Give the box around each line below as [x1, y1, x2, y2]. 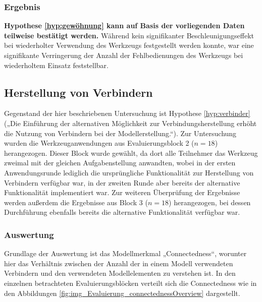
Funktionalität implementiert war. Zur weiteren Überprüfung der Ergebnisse [4, 187, 240, 198]
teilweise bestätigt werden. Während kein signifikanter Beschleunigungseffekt [4, 30, 254, 40]
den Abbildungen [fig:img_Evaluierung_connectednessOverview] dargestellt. [4, 287, 240, 298]
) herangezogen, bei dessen [169, 197, 251, 207]
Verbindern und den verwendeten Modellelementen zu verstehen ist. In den [4, 268, 236, 278]
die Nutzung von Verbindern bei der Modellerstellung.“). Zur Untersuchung [4, 128, 237, 138]
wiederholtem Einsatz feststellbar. [4, 59, 109, 70]
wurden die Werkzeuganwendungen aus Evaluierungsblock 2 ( [4, 138, 194, 148]
